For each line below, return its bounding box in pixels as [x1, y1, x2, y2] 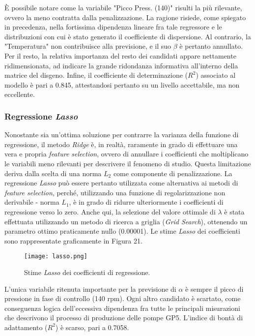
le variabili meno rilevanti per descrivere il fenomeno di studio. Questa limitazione [4, 158, 251, 168]
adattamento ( [4, 322, 48, 332]
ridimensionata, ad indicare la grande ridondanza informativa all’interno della [4, 60, 238, 70]
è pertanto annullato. [179, 41, 243, 51]
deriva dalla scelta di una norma [4, 168, 102, 178]
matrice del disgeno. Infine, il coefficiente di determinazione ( [4, 70, 188, 80]
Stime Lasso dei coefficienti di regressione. [24, 267, 150, 277]
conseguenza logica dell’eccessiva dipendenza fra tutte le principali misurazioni [4, 303, 240, 313]
